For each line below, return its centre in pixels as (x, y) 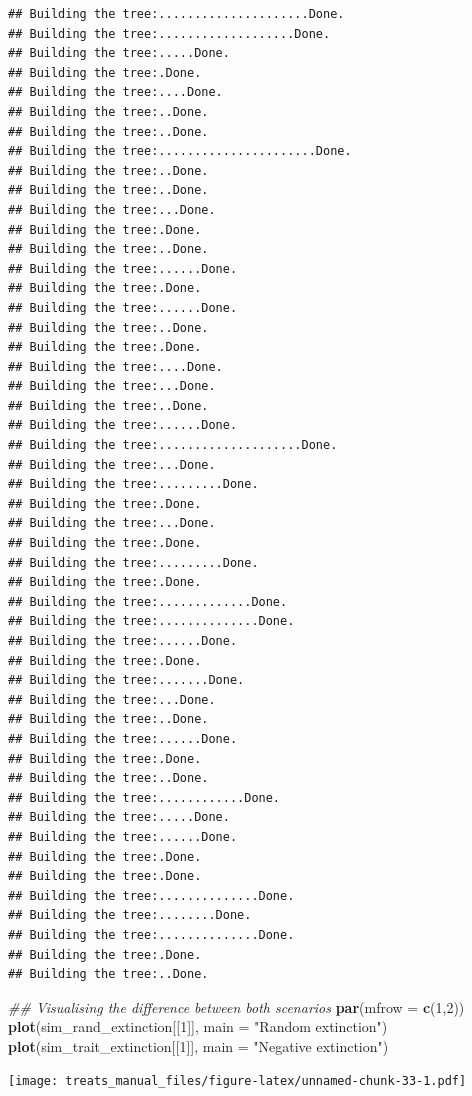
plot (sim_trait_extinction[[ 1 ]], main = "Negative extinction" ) (198, 1045)
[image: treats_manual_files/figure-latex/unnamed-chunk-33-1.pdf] (237, 1081)
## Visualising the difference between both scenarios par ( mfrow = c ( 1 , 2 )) (236, 1006)
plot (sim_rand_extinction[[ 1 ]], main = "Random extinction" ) (198, 1026)
